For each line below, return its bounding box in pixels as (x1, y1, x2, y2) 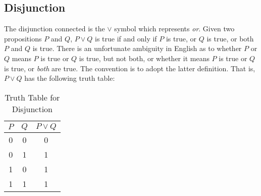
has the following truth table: (24, 73, 115, 83)
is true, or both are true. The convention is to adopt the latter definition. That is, (4, 63, 255, 73)
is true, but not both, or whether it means (79, 53, 210, 63)
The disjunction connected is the (4, 23, 105, 34)
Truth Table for (5, 91, 60, 103)
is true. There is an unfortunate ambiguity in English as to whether (32, 43, 242, 54)
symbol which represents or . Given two (114, 23, 235, 34)
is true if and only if (95, 33, 157, 43)
